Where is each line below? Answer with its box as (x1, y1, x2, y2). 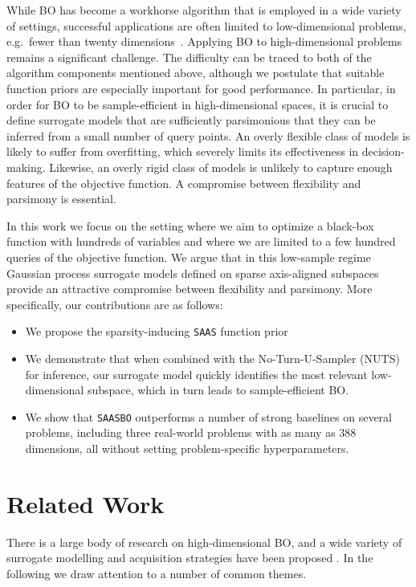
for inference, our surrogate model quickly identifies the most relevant (25, 365, 368, 382)
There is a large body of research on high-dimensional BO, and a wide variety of (6, 533, 402, 550)
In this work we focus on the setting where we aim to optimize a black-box (6, 217, 374, 234)
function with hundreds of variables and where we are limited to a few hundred (6, 233, 396, 250)
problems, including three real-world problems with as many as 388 (25, 424, 357, 441)
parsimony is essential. (6, 190, 116, 207)
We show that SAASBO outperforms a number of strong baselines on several (25, 408, 393, 425)
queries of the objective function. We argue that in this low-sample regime (6, 248, 371, 265)
